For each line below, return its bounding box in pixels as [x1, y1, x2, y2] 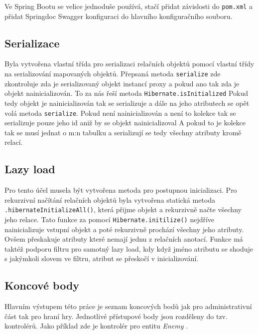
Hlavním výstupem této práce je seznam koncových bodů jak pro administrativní [4, 301, 252, 312]
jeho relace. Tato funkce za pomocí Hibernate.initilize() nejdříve [4, 214, 215, 225]
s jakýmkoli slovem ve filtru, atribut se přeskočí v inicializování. [4, 253, 199, 264]
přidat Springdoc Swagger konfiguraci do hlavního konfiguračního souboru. [4, 10, 233, 21]
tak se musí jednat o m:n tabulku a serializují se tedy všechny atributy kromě [4, 127, 242, 137]
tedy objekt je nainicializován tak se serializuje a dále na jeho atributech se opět [4, 97, 250, 108]
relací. [4, 137, 23, 147]
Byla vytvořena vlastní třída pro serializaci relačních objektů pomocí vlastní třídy [4, 58, 255, 69]
